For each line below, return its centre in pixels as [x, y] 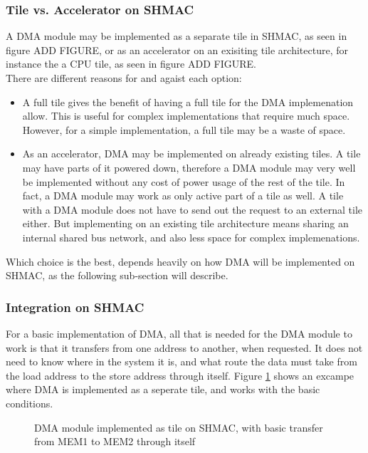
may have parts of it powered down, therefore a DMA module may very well [189, 167]
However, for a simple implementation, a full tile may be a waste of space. [184, 129]
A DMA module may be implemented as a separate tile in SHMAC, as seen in [177, 36]
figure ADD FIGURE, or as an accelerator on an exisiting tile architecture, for [177, 50]
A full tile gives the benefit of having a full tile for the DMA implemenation [188, 101]
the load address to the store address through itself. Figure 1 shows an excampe [180, 375]
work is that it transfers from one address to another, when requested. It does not [184, 347]
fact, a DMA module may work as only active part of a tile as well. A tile [183, 196]
